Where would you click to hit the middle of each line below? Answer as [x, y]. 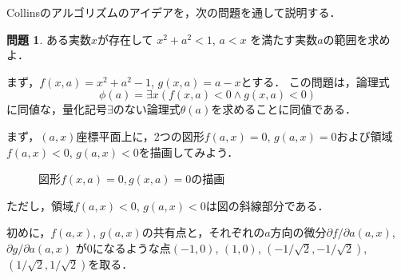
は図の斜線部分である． [267, 205]
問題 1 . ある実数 [49, 39]
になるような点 [131, 247]
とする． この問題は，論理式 [315, 81]
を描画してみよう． [189, 151]
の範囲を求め [357, 39]
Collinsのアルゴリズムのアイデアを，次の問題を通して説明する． [174, 12]
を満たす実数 [284, 39]
